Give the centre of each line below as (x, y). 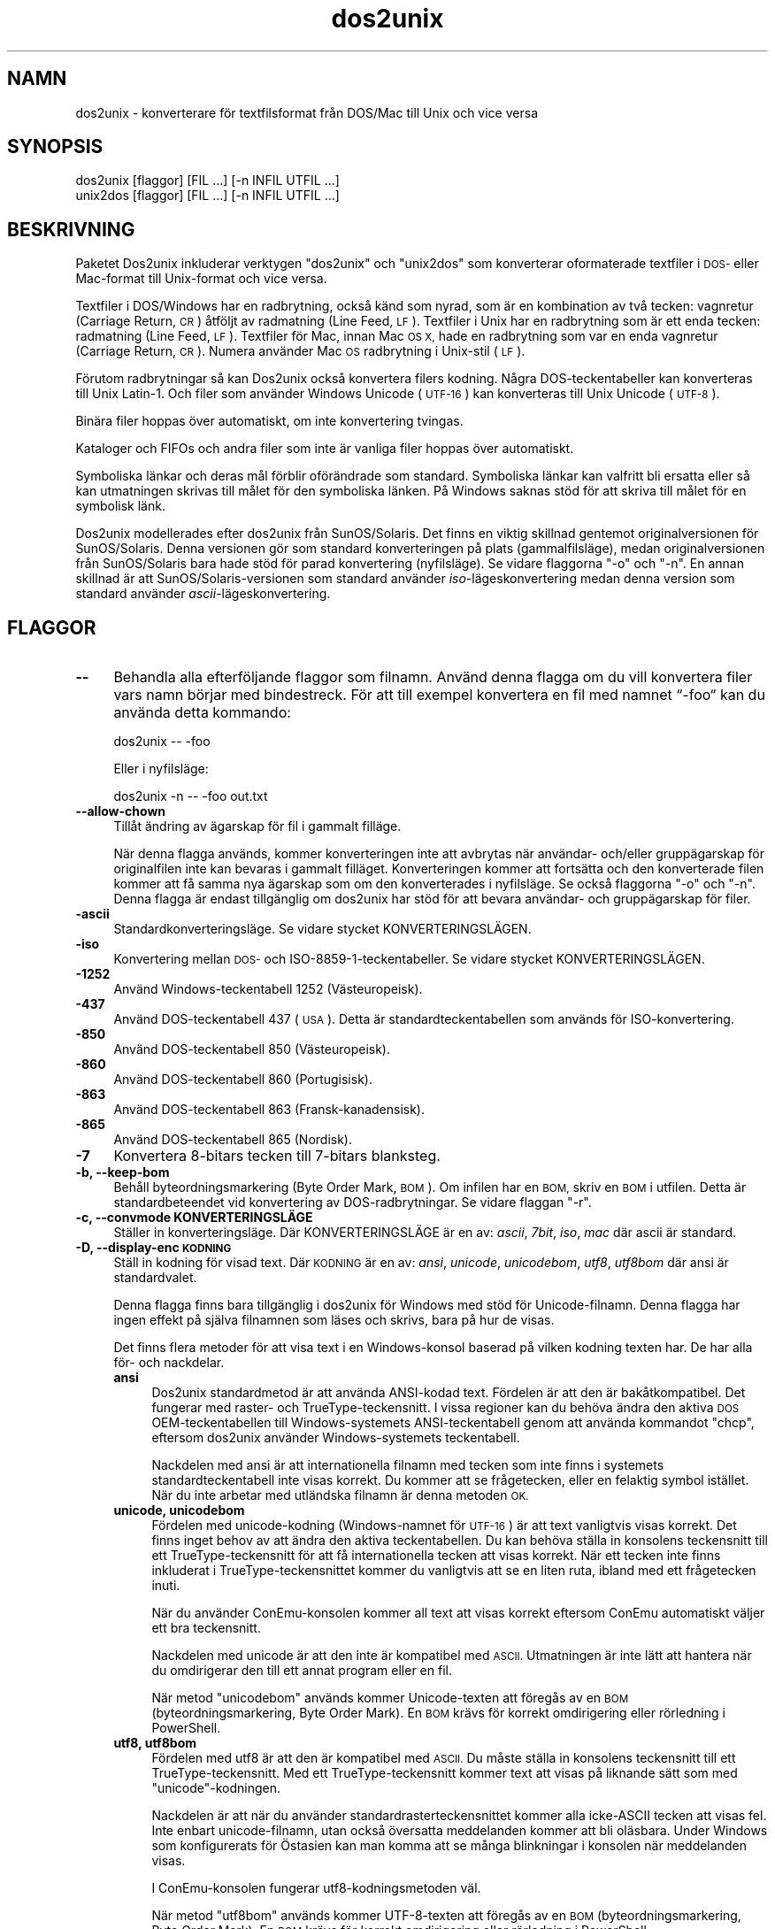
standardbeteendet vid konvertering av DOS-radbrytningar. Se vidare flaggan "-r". (353, 1203)
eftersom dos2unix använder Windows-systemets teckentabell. (336, 1438)
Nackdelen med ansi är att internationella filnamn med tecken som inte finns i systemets (408, 1465)
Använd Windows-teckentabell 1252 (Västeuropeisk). (268, 989)
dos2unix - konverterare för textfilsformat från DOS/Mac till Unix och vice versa (307, 112)
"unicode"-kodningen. (216, 1788)
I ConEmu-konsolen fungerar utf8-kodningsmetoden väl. (316, 1888)
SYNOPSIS (55, 147)
